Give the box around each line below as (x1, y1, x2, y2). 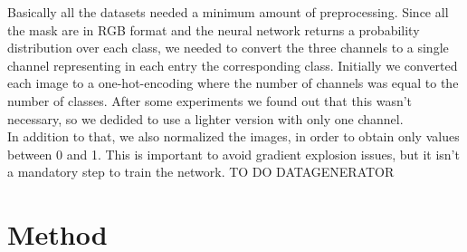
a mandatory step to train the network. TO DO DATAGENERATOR (7, 162, 395, 181)
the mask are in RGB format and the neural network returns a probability (7, 20, 420, 39)
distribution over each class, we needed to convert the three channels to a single (7, 38, 449, 57)
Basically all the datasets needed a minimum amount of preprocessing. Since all (7, 3, 449, 21)
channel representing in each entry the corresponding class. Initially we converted (7, 55, 458, 74)
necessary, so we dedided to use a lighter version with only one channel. (7, 109, 404, 128)
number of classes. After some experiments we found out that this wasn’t (7, 91, 413, 110)
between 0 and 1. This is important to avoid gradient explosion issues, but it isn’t (7, 144, 460, 163)
